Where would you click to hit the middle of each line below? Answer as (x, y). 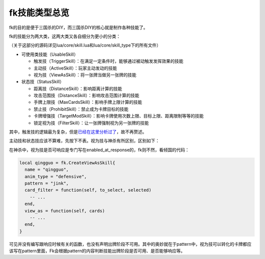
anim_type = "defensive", (56, 177)
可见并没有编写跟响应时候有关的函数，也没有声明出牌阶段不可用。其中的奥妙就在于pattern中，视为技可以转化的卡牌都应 (130, 244)
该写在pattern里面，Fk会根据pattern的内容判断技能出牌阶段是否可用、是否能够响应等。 (97, 251)
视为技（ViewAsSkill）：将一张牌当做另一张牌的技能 (85, 75)
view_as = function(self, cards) (65, 211)
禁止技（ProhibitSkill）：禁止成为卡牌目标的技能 (81, 109)
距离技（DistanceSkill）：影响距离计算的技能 (78, 89)
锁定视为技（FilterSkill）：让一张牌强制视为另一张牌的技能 (91, 123)
